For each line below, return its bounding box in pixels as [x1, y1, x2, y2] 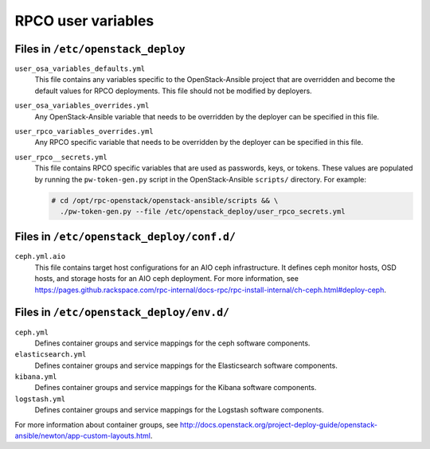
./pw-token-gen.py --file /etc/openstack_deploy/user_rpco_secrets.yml [60, 207, 346, 216]
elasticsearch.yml [14, 350, 87, 359]
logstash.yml [14, 394, 66, 404]
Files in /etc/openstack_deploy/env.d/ [14, 306, 230, 319]
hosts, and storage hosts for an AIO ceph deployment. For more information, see [34, 274, 299, 283]
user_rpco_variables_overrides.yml [14, 127, 154, 136]
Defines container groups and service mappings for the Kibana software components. [34, 383, 317, 392]
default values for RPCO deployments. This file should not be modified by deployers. [34, 86, 312, 96]
